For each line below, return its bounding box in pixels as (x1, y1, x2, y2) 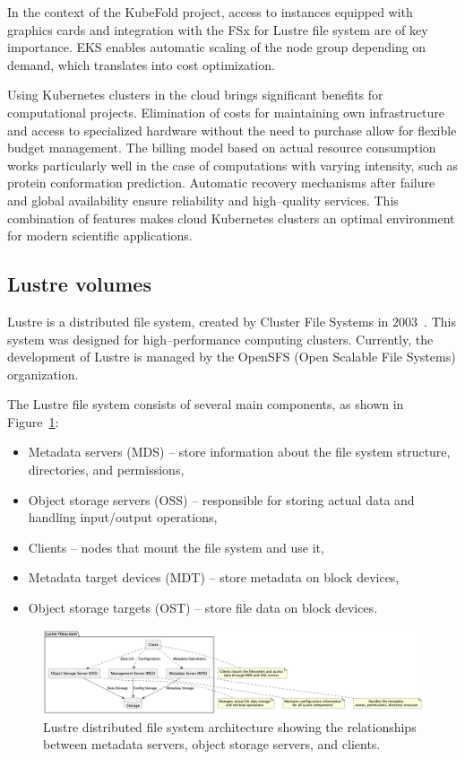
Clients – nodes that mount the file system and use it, (28, 537, 324, 556)
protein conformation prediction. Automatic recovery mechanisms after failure (7, 173, 435, 192)
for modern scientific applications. (7, 226, 193, 245)
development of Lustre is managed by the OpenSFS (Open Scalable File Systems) (7, 347, 456, 366)
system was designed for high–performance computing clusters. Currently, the (7, 329, 434, 348)
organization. (7, 364, 79, 383)
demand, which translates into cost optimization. (7, 55, 275, 74)
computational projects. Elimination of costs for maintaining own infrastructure (7, 102, 445, 121)
